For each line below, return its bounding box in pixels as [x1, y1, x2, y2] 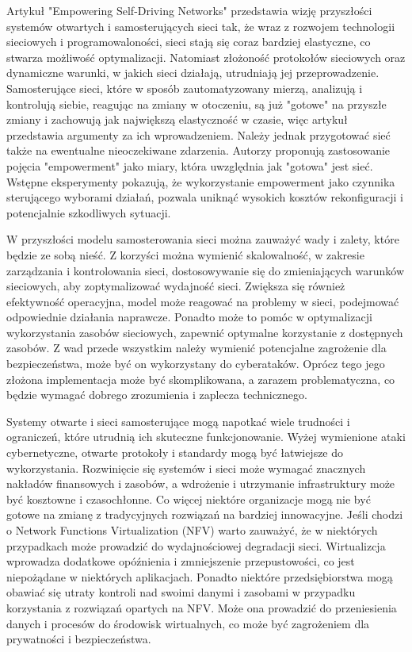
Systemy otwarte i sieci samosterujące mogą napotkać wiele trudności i [6, 412, 350, 429]
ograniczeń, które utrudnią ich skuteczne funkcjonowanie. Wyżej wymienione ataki [6, 428, 406, 445]
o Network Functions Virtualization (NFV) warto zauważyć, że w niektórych [6, 522, 378, 538]
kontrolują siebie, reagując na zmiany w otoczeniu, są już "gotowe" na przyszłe [6, 95, 387, 112]
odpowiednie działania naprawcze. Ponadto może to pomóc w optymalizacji [6, 309, 372, 325]
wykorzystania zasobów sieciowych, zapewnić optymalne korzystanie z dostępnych [6, 324, 403, 340]
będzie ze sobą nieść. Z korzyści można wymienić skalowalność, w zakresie [6, 246, 364, 263]
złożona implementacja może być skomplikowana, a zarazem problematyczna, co [6, 370, 395, 387]
